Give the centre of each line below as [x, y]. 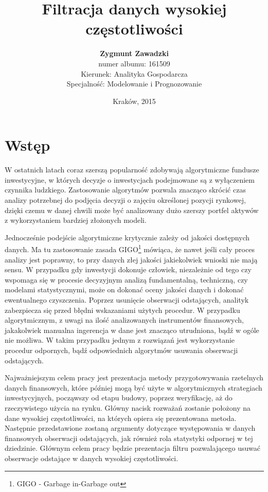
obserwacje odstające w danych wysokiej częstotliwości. [92, 458]
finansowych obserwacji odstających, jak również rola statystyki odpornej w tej [129, 438]
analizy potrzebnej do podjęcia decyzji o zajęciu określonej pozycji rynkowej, [125, 200]
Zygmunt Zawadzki [134, 53]
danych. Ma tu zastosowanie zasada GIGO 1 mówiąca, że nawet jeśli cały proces [130, 249]
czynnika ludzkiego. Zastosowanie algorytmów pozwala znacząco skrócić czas [125, 190]
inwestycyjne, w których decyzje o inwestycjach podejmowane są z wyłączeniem [130, 179]
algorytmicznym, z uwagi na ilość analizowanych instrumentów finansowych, [124, 320]
